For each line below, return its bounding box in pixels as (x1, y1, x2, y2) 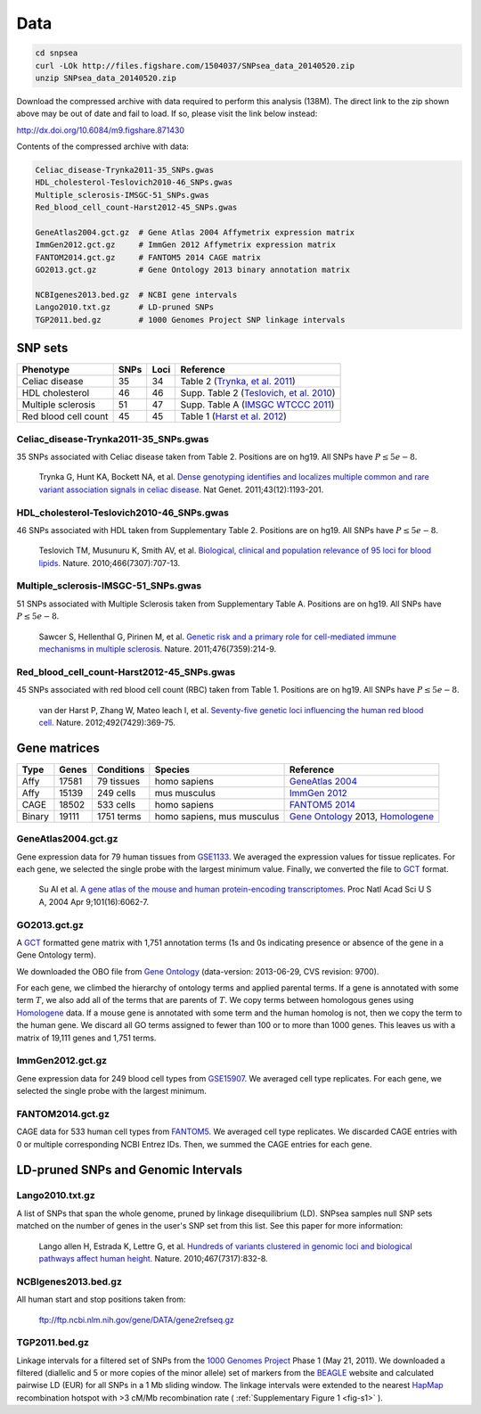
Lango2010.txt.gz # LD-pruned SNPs (35, 302, 214, 312)
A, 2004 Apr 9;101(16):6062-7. (38, 896, 150, 907)
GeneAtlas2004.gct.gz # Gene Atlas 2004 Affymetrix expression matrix (35, 227, 355, 238)
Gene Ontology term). (16, 950, 97, 960)
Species (154, 763, 191, 776)
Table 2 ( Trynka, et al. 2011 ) (180, 375, 296, 388)
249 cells (96, 786, 136, 799)
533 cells (96, 798, 136, 810)
